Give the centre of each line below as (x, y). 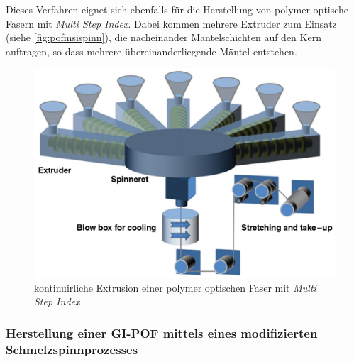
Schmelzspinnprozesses (72, 349)
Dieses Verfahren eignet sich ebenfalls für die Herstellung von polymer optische (177, 9)
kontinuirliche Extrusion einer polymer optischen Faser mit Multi (175, 287)
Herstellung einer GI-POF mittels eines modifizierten (162, 333)
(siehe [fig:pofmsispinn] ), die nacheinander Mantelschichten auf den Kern (164, 37)
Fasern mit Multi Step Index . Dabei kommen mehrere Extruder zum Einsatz (171, 23)
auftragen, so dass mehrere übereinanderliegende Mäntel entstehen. (151, 51)
